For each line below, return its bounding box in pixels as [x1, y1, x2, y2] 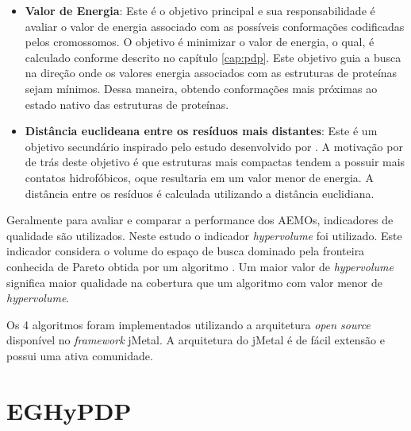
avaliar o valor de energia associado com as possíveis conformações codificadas [25, 17, 405, 34]
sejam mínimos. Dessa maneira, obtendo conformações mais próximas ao [25, 80, 378, 96]
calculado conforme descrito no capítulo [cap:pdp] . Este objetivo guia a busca [25, 49, 401, 65]
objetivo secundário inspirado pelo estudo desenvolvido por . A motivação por [25, 138, 403, 154]
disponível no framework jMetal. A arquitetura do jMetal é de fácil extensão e [6, 332, 385, 348]
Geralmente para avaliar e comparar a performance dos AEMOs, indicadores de [6, 212, 394, 228]
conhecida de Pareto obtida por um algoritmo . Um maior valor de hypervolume [6, 258, 394, 274]
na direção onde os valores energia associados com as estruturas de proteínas [25, 64, 398, 81]
